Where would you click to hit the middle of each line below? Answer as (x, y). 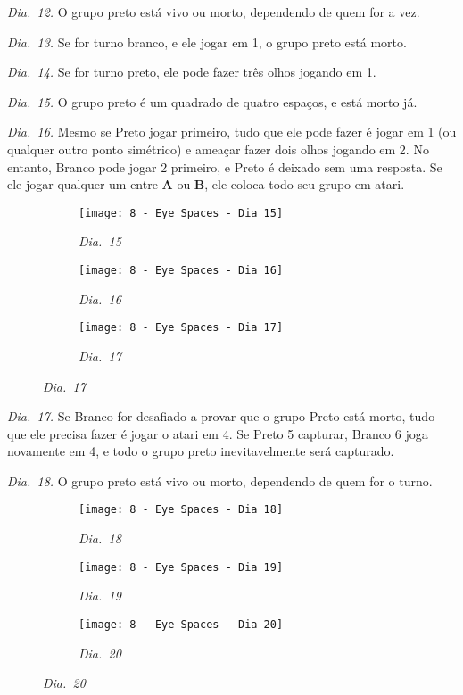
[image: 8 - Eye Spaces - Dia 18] (181, 510)
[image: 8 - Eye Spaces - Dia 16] (181, 270)
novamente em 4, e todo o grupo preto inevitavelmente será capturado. (201, 451)
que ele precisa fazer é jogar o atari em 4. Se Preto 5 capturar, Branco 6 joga (218, 433)
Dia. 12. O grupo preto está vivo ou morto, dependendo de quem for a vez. (214, 12)
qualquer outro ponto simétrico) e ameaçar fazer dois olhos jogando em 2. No (218, 149)
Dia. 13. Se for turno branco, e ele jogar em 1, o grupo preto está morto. (207, 41)
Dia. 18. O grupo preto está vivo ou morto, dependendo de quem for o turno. (220, 480)
